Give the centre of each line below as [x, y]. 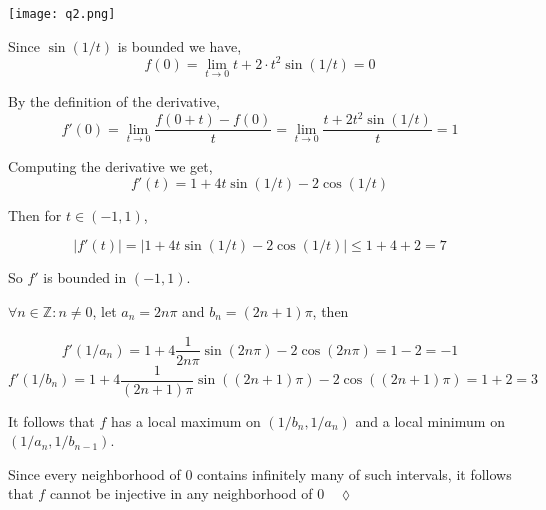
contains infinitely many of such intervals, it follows [354, 473]
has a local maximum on [186, 420]
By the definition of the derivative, [114, 100]
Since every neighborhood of [94, 473]
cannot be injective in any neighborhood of [181, 493]
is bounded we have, [179, 45]
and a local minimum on [430, 420]
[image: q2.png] [62, 14]
